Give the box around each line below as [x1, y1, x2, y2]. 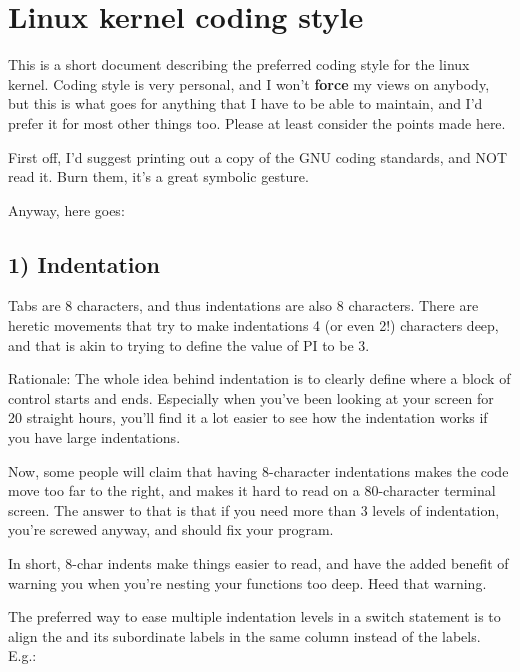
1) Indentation [8, 248, 161, 279]
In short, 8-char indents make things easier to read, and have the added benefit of [8, 553, 509, 574]
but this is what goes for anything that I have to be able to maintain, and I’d [8, 93, 483, 114]
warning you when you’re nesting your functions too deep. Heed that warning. [8, 572, 487, 593]
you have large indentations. [8, 427, 181, 448]
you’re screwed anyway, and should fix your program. [8, 519, 334, 540]
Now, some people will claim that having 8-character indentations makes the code [8, 460, 509, 481]
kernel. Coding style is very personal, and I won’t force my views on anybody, [8, 73, 490, 94]
